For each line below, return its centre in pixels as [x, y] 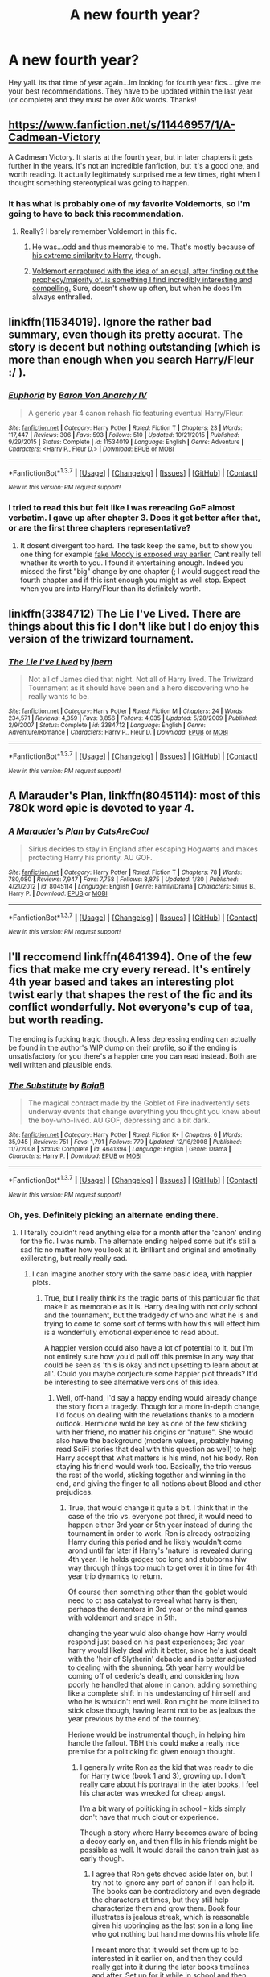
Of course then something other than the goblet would [158, 1592]
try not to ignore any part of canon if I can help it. [173, 1883]
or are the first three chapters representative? [100, 528]
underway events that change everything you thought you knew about [144, 1112]
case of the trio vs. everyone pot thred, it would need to [160, 1517]
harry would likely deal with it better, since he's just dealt [162, 1650]
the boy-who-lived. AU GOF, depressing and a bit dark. [119, 1120]
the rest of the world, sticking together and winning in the [151, 1475]
